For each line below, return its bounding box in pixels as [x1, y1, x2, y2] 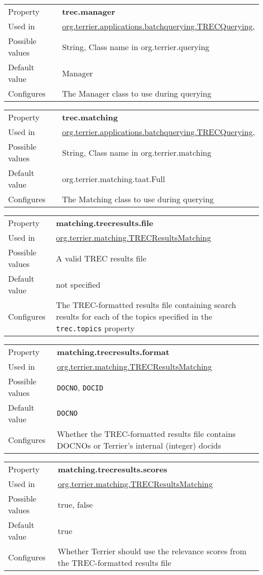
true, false [58, 498, 93, 510]
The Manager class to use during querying [62, 87, 211, 99]
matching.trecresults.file [56, 217, 154, 229]
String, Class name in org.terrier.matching [62, 146, 211, 158]
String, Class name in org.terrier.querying [62, 40, 209, 53]
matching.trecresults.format [57, 346, 169, 358]
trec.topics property [56, 322, 135, 334]
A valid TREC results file [56, 252, 147, 264]
